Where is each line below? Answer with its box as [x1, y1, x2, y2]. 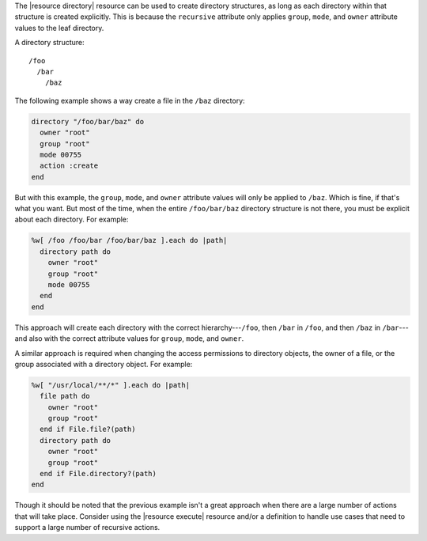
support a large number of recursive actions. [14, 523, 161, 532]
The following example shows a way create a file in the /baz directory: [14, 96, 245, 105]
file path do [40, 392, 90, 401]
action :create [40, 161, 99, 170]
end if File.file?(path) [40, 425, 136, 434]
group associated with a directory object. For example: [14, 359, 193, 369]
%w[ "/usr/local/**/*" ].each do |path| [31, 380, 190, 389]
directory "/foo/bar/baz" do [31, 117, 145, 126]
